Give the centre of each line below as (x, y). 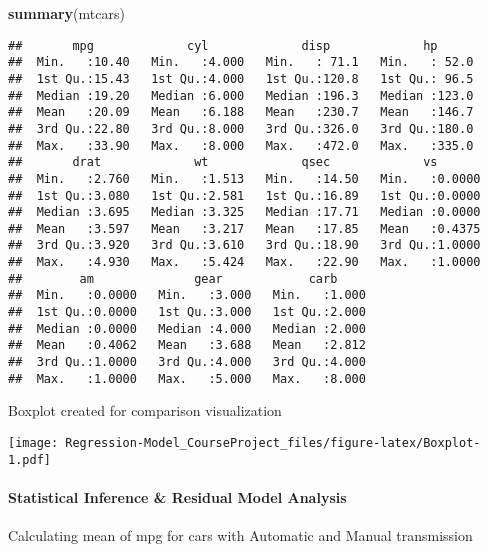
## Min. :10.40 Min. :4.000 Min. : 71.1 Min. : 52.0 (241, 62)
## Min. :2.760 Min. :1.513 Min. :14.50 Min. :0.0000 (244, 178)
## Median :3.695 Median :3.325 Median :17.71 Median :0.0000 (244, 212)
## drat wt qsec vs (223, 162)
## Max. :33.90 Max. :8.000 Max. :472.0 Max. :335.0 (241, 145)
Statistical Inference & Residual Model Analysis (177, 496)
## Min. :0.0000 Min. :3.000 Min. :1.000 (187, 295)
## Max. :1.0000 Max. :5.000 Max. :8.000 (187, 378)
